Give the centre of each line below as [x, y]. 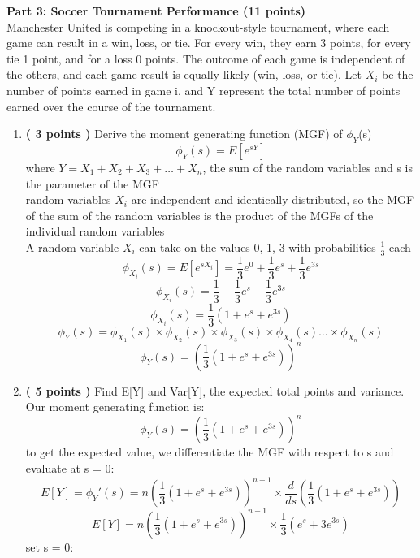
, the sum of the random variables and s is [307, 167]
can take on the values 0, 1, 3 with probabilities [258, 247]
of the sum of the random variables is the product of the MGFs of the [199, 215]
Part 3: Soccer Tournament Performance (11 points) [156, 11]
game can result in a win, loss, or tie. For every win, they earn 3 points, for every [209, 43]
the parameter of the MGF [92, 183]
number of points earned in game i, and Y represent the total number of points [204, 90]
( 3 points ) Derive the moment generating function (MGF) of [184, 134]
